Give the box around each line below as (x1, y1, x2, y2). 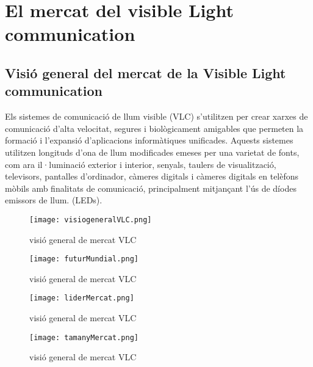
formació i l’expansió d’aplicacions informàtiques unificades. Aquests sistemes (5, 134, 293, 147)
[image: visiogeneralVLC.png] (29, 215, 152, 224)
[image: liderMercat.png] (29, 294, 134, 303)
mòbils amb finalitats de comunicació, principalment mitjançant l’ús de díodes (5, 181, 297, 194)
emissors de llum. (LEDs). (5, 194, 103, 206)
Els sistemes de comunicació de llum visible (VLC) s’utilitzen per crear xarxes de (5, 110, 308, 123)
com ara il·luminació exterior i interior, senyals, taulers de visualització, (5, 158, 276, 170)
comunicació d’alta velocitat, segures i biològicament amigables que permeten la (5, 122, 304, 134)
